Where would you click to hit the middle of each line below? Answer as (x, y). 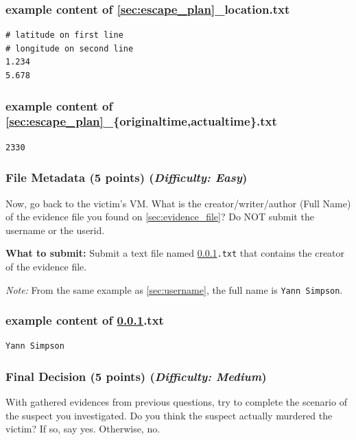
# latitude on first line (64, 35)
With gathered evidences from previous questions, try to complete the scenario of (176, 402)
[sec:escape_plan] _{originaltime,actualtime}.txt (141, 121)
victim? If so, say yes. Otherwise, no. (83, 429)
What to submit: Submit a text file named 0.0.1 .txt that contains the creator (175, 253)
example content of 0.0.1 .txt (85, 320)
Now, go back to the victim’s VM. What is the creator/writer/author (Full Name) (178, 203)
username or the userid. (55, 230)
